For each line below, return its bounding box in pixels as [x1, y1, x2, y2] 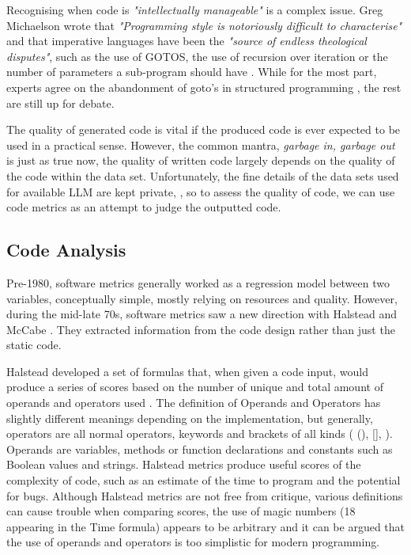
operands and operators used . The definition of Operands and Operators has [6, 394, 381, 411]
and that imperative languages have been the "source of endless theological [6, 32, 367, 49]
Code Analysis [6, 238, 126, 262]
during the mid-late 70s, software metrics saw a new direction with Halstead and [6, 306, 398, 322]
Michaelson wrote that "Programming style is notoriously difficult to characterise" [6, 17, 402, 33]
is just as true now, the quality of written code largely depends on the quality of [6, 152, 395, 169]
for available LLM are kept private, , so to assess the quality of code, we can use [6, 183, 395, 200]
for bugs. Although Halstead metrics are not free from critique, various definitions [6, 487, 403, 504]
